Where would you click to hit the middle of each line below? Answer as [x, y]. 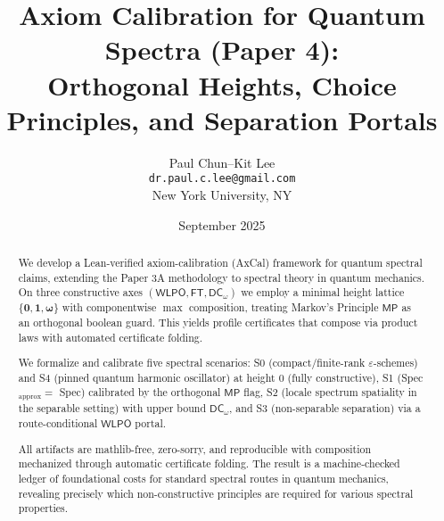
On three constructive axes [81, 292]
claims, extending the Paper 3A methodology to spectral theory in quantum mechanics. [222, 277]
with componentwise [109, 307]
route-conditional [58, 423]
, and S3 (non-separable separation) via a [325, 408]
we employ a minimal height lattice [323, 292]
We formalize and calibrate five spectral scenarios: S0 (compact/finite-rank [192, 363]
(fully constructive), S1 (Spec [355, 377]
